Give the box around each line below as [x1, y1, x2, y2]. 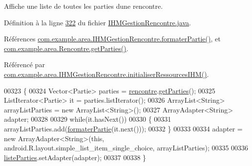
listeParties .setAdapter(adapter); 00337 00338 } [4, 152, 147, 162]
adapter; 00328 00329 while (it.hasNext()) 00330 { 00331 [4, 114, 171, 124]
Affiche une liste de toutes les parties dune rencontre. [4, 1, 163, 11]
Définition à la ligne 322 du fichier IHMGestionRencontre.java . [4, 17, 191, 27]
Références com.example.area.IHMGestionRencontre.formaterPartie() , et [4, 34, 221, 44]
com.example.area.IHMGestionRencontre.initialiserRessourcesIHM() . [4, 69, 209, 79]
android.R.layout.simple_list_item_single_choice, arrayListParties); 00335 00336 [4, 143, 249, 153]
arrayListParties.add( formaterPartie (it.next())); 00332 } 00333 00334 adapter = [4, 123, 243, 133]
